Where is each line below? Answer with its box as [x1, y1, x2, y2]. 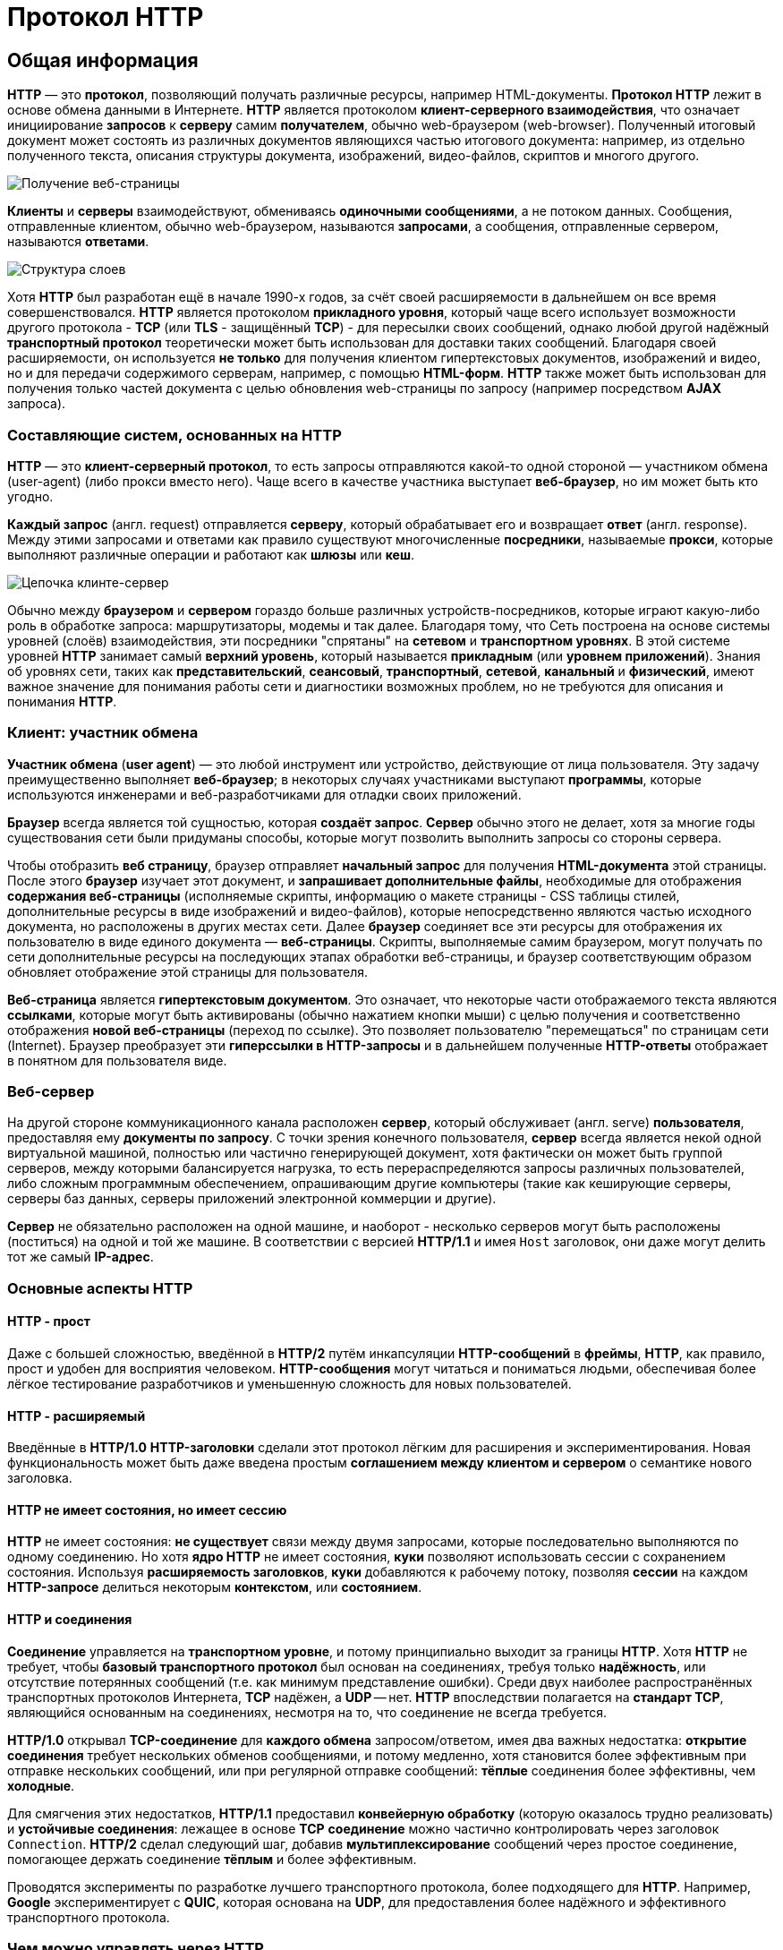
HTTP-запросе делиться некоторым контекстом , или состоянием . [7, 1579, 422, 1595]
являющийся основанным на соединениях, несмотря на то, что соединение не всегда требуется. [7, 1704, 608, 1720]
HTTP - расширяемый [7, 1407, 146, 1424]
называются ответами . [7, 234, 149, 250]
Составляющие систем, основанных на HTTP [7, 425, 342, 444]
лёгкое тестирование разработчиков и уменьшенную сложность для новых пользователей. [7, 1376, 572, 1392]
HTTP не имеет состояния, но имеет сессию [7, 1501, 287, 1518]
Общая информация [7, 48, 199, 72]
